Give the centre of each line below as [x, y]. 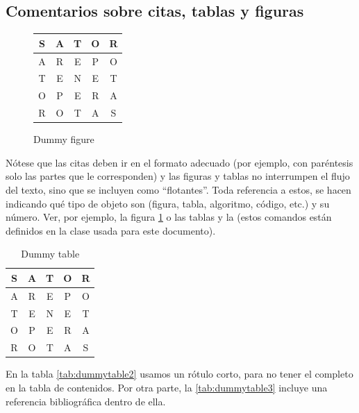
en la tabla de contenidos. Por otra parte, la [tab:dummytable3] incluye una [167, 387]
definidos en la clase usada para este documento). [111, 230]
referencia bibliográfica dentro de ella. [86, 401]
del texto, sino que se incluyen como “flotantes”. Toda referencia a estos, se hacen [178, 189]
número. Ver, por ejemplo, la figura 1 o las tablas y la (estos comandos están [169, 217]
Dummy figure [64, 139]
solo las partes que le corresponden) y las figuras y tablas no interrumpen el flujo [178, 176]
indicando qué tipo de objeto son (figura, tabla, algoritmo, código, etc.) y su [168, 203]
